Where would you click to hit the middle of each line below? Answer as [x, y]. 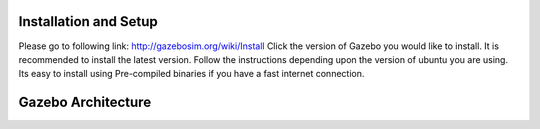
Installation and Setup [88, 21]
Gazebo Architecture [85, 102]
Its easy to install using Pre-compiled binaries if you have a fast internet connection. [191, 74]
